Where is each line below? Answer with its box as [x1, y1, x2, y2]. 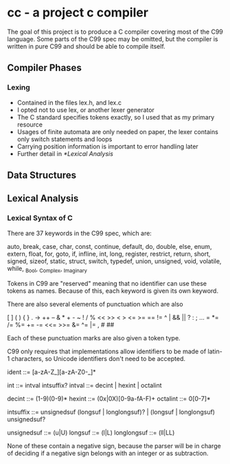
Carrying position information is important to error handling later [16, 142, 199, 151]
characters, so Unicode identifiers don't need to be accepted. [11, 354, 186, 362]
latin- [207, 347, 223, 355]
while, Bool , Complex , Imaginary [7, 264, 88, 274]
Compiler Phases [7, 62, 82, 74]
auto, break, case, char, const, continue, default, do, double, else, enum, [7, 242, 212, 250]
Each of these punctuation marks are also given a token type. [7, 333, 181, 342]
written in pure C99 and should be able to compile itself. [7, 42, 166, 50]
